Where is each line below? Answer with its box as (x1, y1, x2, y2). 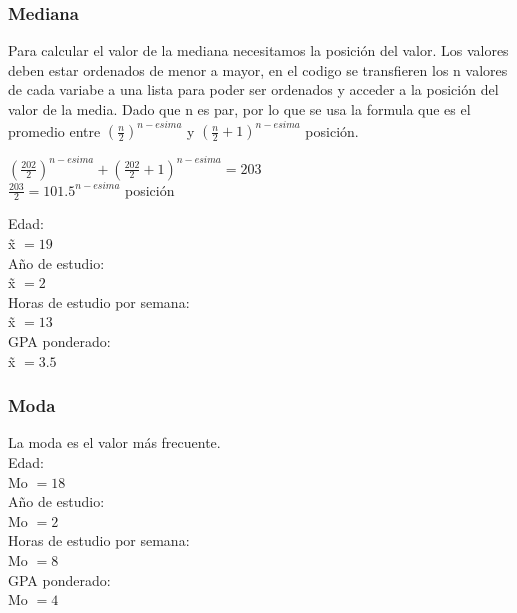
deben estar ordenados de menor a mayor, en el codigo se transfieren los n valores (8, 59, 508, 80)
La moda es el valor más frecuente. (8, 432, 221, 453)
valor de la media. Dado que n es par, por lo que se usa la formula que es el (8, 99, 471, 119)
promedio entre (8, 120, 101, 141)
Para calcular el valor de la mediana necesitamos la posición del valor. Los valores (8, 40, 509, 61)
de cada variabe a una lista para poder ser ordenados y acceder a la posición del (8, 79, 499, 100)
